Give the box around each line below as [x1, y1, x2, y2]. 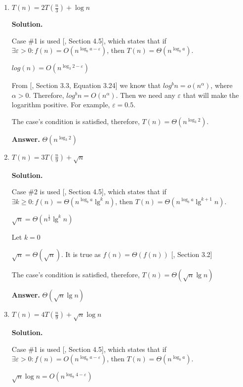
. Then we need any [116, 89, 175, 100]
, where [210, 80, 233, 90]
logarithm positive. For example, [11, 99, 110, 110]
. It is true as [61, 249, 101, 259]
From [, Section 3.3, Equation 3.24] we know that [11, 80, 161, 90]
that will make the [183, 89, 239, 100]
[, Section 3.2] [171, 249, 212, 259]
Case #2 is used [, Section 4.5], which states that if [11, 186, 166, 197]
